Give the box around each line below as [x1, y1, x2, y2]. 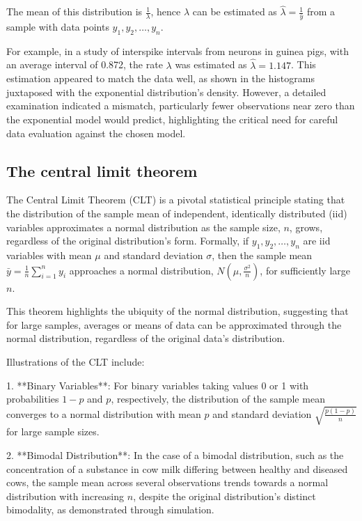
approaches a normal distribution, [69, 263, 214, 277]
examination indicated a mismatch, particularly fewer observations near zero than [6, 98, 355, 113]
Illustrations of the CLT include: [6, 355, 145, 369]
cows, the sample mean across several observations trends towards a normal [6, 475, 329, 490]
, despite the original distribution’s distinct [133, 488, 316, 503]
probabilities [6, 391, 59, 406]
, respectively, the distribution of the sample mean [111, 391, 325, 406]
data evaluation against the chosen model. [6, 125, 186, 140]
